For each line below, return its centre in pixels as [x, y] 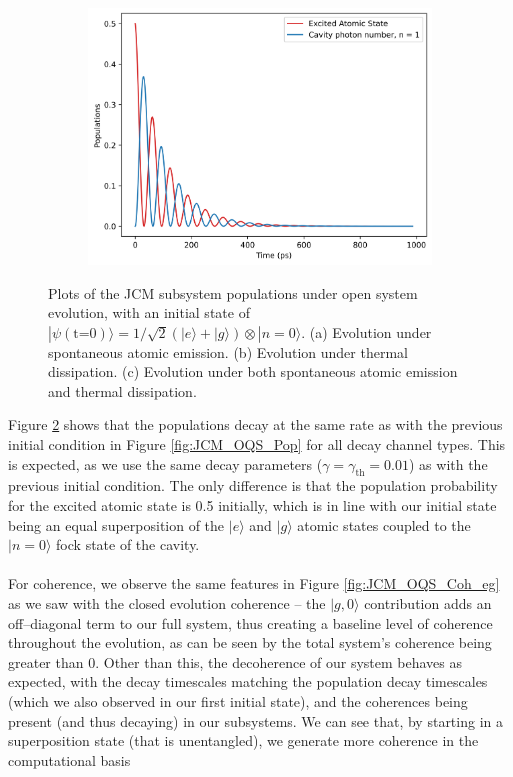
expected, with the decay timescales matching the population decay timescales [248, 681]
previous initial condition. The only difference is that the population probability [253, 485]
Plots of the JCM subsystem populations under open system [233, 292]
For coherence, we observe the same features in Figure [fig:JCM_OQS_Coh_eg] [254, 583]
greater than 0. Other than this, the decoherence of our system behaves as [235, 661]
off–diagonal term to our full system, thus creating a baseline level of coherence [250, 622]
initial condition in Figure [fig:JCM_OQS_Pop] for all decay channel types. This [257, 444]
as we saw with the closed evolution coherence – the [167, 603]
